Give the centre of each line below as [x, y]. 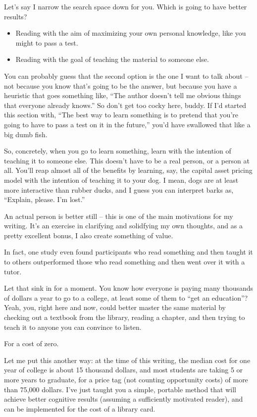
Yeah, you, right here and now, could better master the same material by [115, 307]
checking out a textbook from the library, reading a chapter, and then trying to [125, 317]
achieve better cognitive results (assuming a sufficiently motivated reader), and [124, 399]
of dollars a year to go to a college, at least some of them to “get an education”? [126, 297]
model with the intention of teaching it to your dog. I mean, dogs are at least [121, 180]
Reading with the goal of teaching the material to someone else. [112, 59]
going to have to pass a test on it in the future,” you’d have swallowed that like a [127, 124]
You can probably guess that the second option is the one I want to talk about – [126, 76]
